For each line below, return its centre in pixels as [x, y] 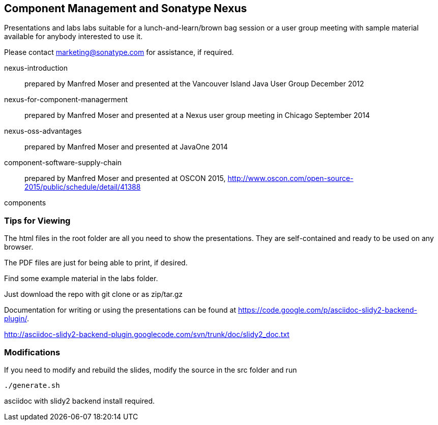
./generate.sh [32, 385]
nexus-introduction [36, 68]
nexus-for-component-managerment [66, 100]
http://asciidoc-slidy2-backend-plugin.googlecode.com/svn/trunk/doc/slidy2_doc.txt [147, 335]
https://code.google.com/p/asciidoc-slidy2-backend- [327, 310]
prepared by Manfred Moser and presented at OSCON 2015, [125, 178]
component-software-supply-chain [63, 163]
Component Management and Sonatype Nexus [126, 8]
